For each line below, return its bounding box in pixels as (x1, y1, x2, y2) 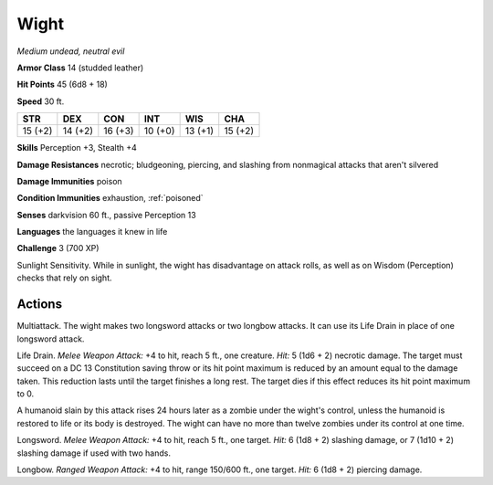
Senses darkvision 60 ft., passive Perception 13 (16, 209, 196, 220)
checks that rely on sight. (16, 272, 113, 283)
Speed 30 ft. (16, 96, 65, 107)
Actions (16, 297, 63, 312)
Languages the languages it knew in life (16, 227, 168, 237)
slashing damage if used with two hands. (16, 448, 171, 459)
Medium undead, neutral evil (16, 46, 125, 57)
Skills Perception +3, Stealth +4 (16, 142, 137, 153)
